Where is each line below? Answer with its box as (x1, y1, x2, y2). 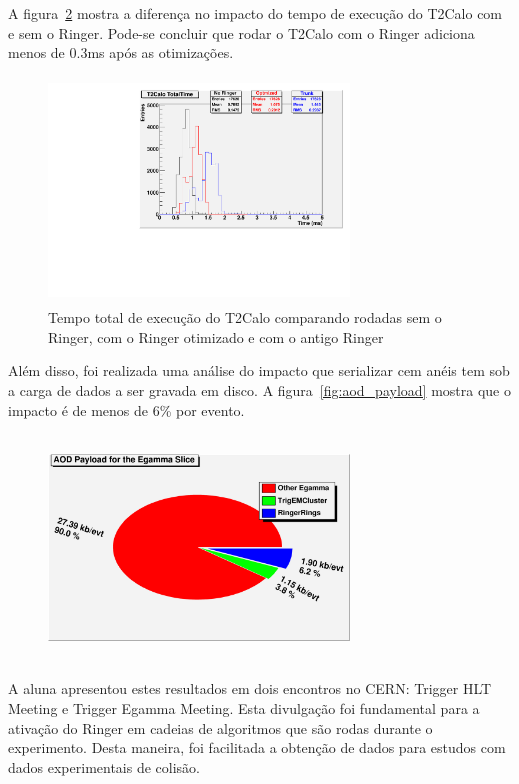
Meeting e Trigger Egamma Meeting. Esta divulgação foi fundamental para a (8, 698, 480, 719)
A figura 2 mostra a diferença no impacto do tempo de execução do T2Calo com (8, 3, 503, 23)
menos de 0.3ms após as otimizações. (8, 42, 234, 63)
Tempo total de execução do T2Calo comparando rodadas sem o (48, 307, 442, 328)
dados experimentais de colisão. (8, 756, 200, 777)
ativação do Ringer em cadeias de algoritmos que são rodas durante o (8, 717, 433, 738)
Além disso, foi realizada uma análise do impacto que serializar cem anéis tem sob (8, 360, 510, 381)
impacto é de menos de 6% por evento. (8, 399, 245, 420)
